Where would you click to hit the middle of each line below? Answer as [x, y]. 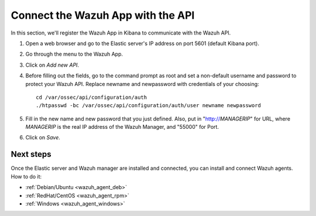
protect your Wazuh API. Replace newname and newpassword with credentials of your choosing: [142, 84]
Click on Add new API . [52, 65]
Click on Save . [43, 138]
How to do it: [26, 176]
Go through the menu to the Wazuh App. [74, 54]
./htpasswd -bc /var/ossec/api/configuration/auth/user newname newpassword [149, 106]
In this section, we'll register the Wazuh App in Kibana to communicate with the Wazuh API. [121, 33]
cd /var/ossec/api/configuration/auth [92, 97]
